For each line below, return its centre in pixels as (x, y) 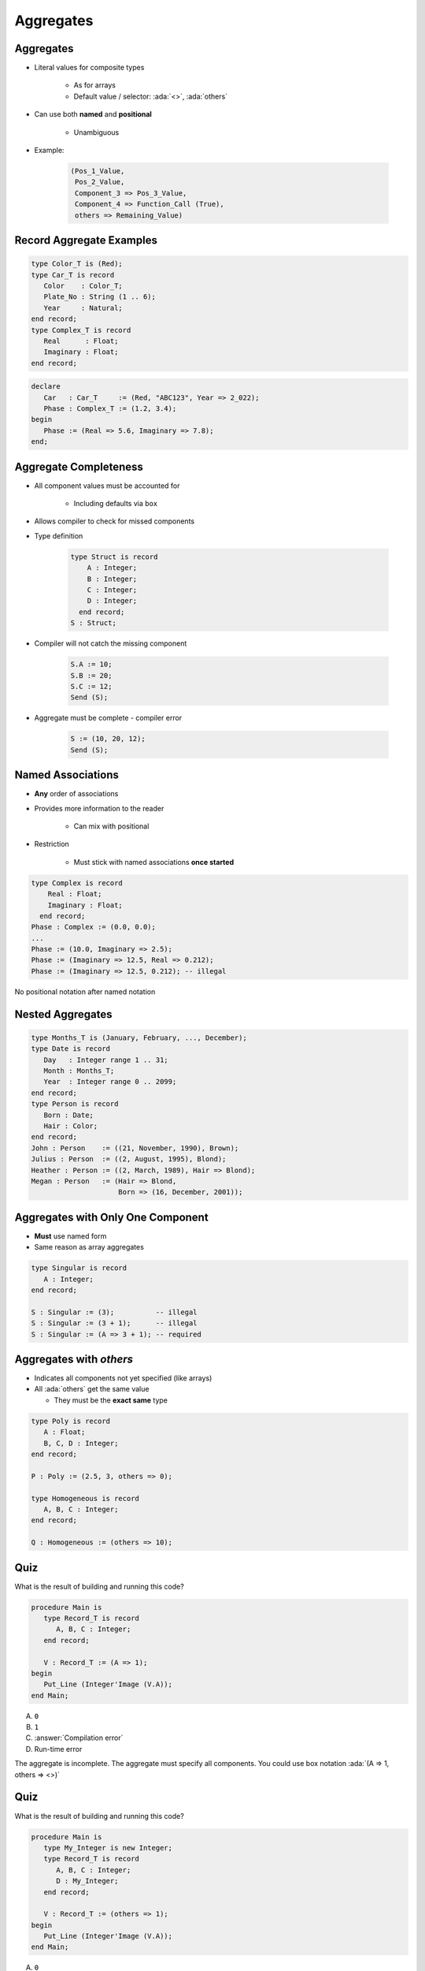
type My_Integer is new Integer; (108, 1848)
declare (46, 387)
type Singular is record (79, 1268)
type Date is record (70, 1049)
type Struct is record (114, 557)
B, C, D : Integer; (81, 1443)
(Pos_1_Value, (98, 171)
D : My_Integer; (87, 1881)
